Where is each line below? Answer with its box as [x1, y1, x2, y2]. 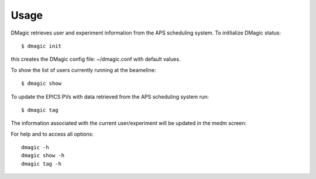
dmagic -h [21, 144, 49, 151]
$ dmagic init [21, 43, 61, 49]
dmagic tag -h [21, 160, 61, 167]
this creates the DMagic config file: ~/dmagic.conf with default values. [11, 56, 181, 63]
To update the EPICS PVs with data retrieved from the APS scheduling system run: [11, 93, 209, 100]
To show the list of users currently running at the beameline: [11, 66, 156, 73]
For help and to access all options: [11, 130, 94, 137]
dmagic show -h [21, 152, 65, 159]
